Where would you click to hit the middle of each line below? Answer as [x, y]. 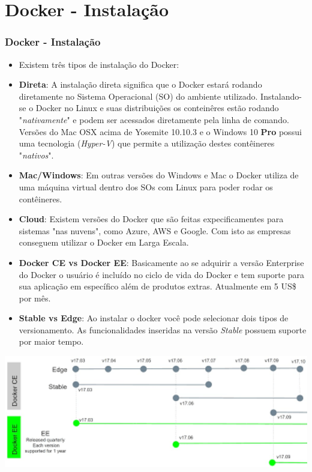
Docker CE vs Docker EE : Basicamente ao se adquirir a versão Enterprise [161, 262]
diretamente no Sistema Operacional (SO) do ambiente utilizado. [138, 96]
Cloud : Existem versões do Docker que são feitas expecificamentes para [151, 219]
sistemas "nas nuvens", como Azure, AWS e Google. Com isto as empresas [155, 230]
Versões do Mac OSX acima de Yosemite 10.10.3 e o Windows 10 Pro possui [160, 131]
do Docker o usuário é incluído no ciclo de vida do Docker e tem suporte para [161, 274]
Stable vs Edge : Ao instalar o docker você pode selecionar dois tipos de [154, 318]
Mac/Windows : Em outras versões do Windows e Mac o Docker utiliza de [159, 175]
